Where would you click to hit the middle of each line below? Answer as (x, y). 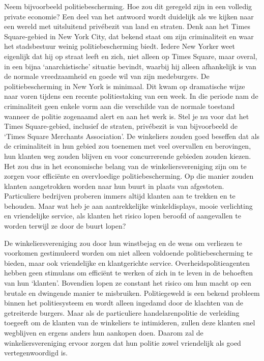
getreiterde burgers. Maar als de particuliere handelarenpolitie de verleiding (122, 312)
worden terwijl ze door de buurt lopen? (65, 226)
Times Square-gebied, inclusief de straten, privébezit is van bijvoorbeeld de (121, 126)
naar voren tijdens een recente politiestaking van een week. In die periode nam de (131, 96)
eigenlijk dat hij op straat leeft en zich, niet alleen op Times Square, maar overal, (131, 56)
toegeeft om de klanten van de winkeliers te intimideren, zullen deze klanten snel (130, 323)
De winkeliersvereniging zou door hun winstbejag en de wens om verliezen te (123, 243)
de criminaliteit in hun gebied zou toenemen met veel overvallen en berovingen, (128, 146)
